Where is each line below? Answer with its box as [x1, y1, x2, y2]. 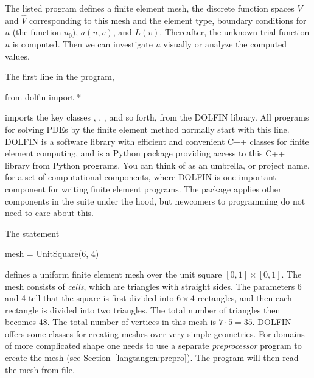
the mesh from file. [5, 363, 75, 376]
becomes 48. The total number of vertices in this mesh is [5, 315, 216, 328]
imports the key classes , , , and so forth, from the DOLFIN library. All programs [5, 111, 309, 124]
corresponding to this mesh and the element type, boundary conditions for [29, 13, 307, 26]
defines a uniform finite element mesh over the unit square [5, 267, 222, 280]
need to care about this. [5, 206, 94, 219]
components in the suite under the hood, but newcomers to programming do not [5, 194, 305, 207]
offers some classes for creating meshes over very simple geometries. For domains [5, 327, 305, 340]
